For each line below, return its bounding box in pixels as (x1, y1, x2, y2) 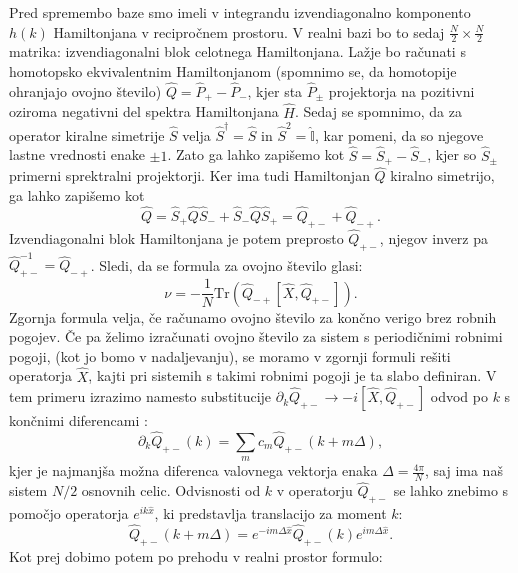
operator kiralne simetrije (9, 124, 165, 145)
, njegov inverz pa (379, 227, 489, 248)
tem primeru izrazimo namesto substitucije (9, 386, 272, 407)
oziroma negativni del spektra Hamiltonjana (9, 101, 279, 122)
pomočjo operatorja (9, 503, 129, 524)
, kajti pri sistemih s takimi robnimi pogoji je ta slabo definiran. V (88, 365, 497, 386)
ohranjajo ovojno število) (9, 80, 162, 101)
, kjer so (427, 144, 477, 165)
